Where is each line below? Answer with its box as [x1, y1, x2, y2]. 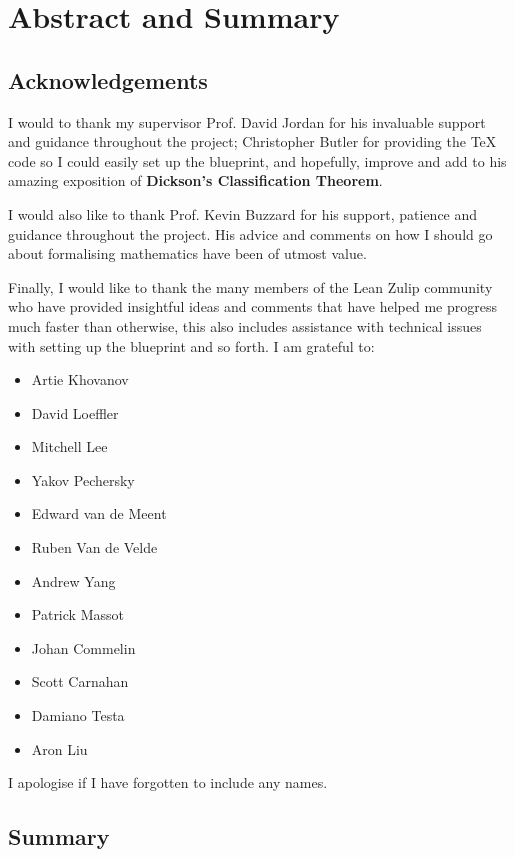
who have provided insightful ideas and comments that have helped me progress [8, 296, 497, 317]
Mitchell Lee [31, 436, 108, 457]
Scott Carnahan [31, 671, 129, 692]
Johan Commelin [31, 637, 136, 658]
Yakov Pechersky [31, 469, 135, 490]
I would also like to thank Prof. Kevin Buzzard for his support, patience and [8, 203, 478, 224]
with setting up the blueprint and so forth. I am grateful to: [8, 335, 375, 356]
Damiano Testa [31, 705, 125, 726]
